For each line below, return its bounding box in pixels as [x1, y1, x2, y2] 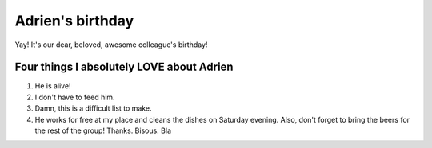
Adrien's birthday [14, 12, 134, 29]
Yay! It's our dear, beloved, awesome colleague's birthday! [14, 40, 208, 49]
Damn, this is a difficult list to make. [34, 103, 152, 113]
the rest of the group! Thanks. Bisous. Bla [34, 126, 172, 135]
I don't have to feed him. [34, 92, 115, 102]
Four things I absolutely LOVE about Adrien [14, 60, 234, 74]
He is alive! [34, 81, 71, 91]
